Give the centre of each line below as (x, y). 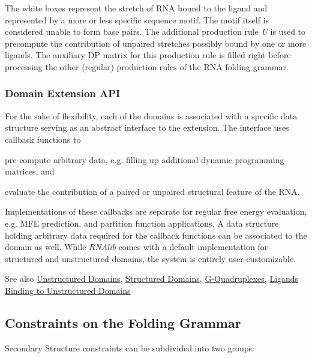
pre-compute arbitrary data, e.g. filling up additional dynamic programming (145, 159)
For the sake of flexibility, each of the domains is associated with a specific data (151, 115)
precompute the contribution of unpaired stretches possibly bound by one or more (156, 43)
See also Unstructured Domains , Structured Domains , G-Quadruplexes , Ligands (152, 279)
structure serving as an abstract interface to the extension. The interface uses (147, 127)
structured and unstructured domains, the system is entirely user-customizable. (151, 258)
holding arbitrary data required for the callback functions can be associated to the (156, 235)
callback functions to (43, 139)
